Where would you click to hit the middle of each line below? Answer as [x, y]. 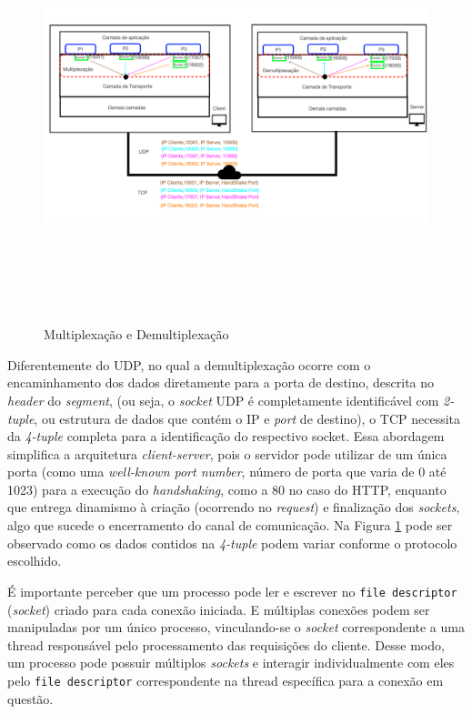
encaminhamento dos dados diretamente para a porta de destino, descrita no [221, 382]
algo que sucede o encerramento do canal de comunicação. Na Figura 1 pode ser [230, 525]
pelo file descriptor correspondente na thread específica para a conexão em [226, 680]
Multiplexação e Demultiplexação [136, 334]
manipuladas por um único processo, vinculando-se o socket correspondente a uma [236, 627]
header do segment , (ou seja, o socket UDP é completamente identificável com [223, 400]
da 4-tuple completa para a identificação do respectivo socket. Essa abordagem [226, 436]
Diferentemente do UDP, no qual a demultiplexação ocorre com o [189, 364]
